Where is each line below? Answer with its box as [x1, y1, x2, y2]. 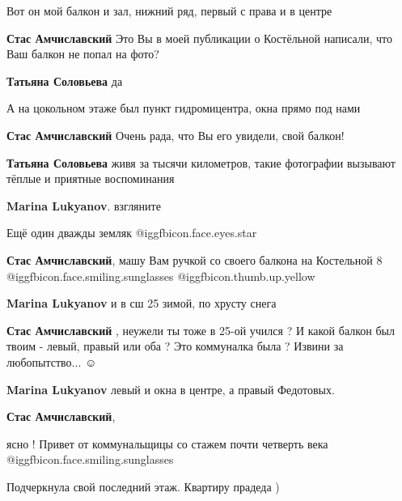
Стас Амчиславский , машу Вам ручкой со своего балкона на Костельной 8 [6, 251, 383, 268]
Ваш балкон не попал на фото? [6, 45, 159, 62]
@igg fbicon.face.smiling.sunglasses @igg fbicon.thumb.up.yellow [6, 267, 315, 284]
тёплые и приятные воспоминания [6, 170, 175, 187]
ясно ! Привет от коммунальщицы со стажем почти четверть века [6, 435, 328, 452]
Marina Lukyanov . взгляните [6, 197, 161, 214]
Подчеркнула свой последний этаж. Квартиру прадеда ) [6, 478, 280, 495]
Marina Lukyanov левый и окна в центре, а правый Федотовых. [6, 380, 335, 397]
